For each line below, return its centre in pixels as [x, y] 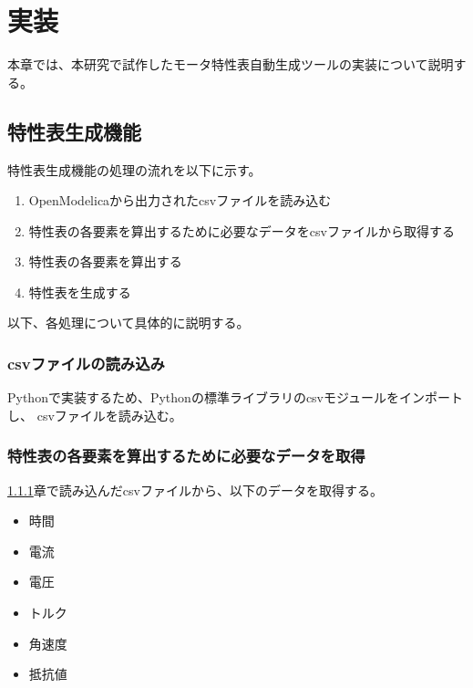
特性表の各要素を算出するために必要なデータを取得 [186, 456]
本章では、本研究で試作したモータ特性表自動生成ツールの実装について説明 [231, 64]
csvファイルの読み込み [86, 363]
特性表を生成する [80, 292]
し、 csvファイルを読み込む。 [95, 415]
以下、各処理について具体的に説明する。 [129, 323]
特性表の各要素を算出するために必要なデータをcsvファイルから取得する [242, 230]
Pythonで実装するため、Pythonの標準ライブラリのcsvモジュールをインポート [236, 397]
